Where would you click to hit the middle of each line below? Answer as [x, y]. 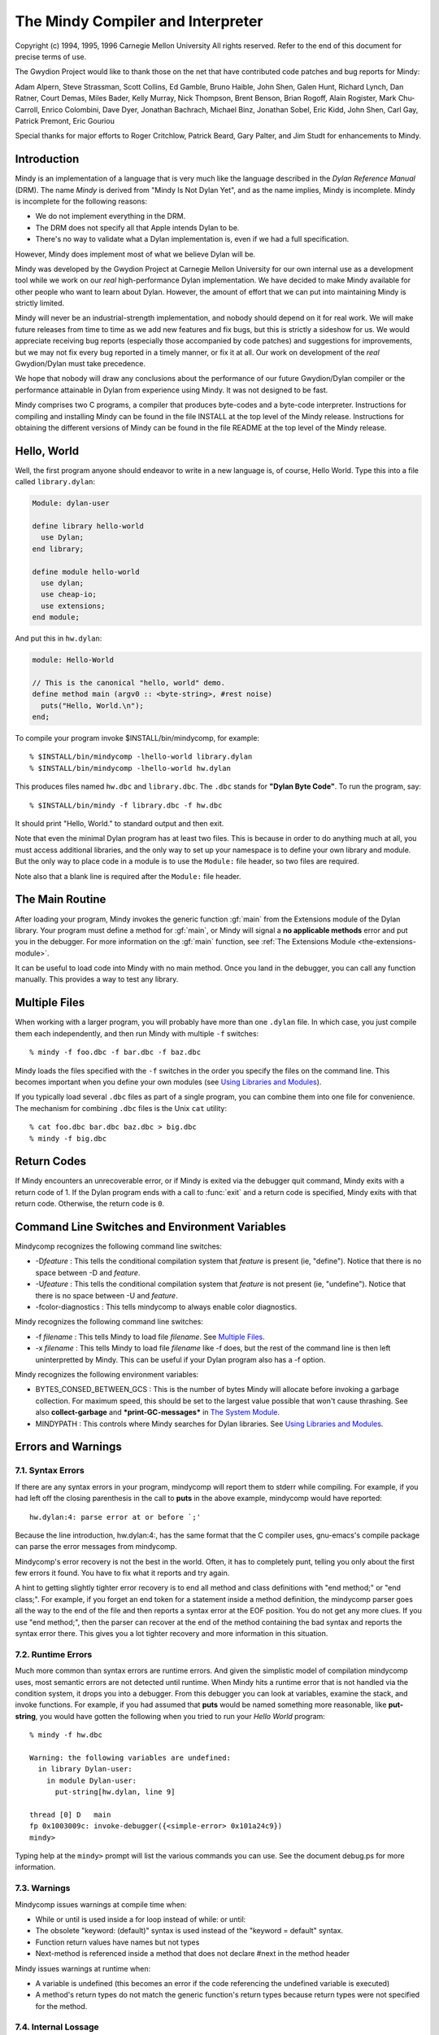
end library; [58, 549]
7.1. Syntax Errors [50, 1471]
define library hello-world [88, 526]
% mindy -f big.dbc [68, 1138]
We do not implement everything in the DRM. [111, 217]
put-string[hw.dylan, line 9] [115, 1792]
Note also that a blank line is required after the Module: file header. [128, 876]
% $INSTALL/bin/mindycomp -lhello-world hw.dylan [130, 768]
